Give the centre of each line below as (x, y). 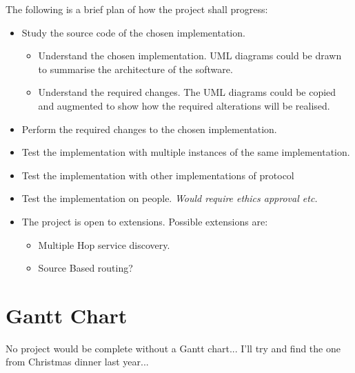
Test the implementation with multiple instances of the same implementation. (186, 152)
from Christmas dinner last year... (77, 362)
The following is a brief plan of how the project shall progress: (137, 9)
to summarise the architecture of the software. (135, 69)
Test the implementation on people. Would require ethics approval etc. (170, 198)
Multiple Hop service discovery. (104, 244)
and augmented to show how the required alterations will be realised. (184, 105)
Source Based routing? (85, 268)
